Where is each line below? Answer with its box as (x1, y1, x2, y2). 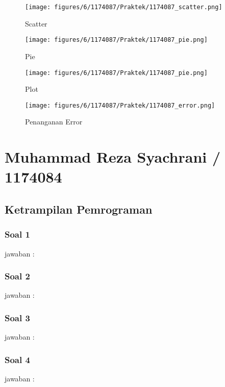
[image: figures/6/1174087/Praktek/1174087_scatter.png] (25, 4, 222, 11)
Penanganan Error (25, 116, 83, 127)
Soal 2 (5, 270, 30, 282)
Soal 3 (5, 311, 30, 324)
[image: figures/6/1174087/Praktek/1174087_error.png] (25, 101, 215, 109)
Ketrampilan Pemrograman (5, 201, 153, 217)
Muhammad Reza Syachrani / (5, 146, 221, 167)
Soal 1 (5, 228, 30, 241)
